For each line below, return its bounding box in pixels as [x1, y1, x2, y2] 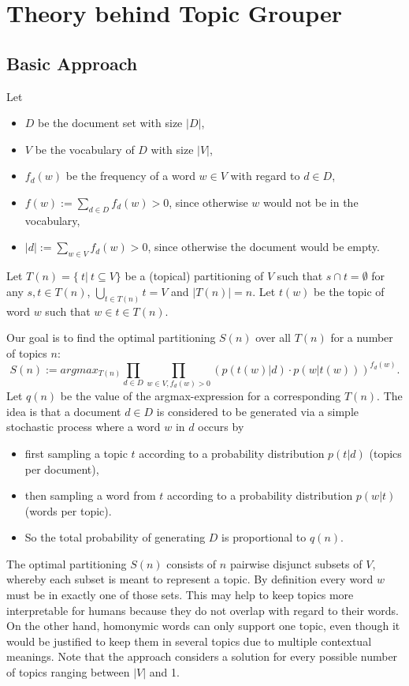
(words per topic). [24, 502, 112, 519]
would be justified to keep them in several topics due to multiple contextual [6, 632, 372, 649]
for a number [330, 329, 393, 346]
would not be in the [263, 193, 359, 210]
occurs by [198, 418, 244, 435]
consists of [166, 555, 217, 572]
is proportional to [221, 529, 307, 545]
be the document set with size [38, 114, 183, 131]
